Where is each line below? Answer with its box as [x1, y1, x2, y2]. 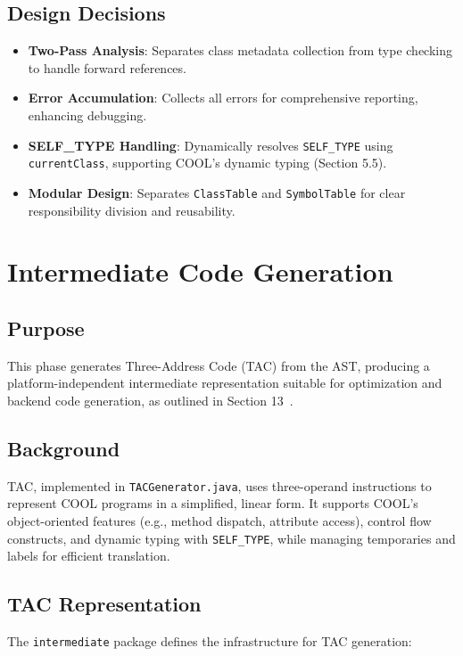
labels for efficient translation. [7, 546, 170, 565]
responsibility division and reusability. [28, 201, 236, 219]
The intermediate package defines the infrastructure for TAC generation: [7, 632, 412, 650]
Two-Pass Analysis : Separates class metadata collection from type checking [28, 41, 453, 60]
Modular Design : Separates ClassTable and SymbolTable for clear [28, 183, 406, 201]
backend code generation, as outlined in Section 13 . [7, 390, 294, 409]
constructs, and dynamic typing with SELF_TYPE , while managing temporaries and [7, 529, 456, 547]
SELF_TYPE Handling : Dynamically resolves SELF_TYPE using [28, 135, 393, 154]
